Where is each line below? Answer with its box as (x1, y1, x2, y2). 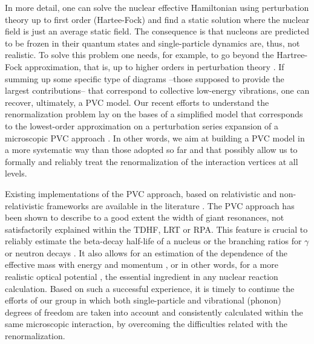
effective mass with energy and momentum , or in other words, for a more (5, 258, 278, 271)
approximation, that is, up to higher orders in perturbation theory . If (25, 60, 284, 73)
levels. (5, 167, 27, 180)
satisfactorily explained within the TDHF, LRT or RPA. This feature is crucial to (5, 222, 308, 235)
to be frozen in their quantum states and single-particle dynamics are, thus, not (5, 36, 300, 49)
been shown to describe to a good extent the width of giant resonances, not (5, 211, 284, 224)
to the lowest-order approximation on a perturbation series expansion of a (5, 119, 279, 132)
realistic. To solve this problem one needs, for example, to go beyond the (5, 48, 274, 61)
